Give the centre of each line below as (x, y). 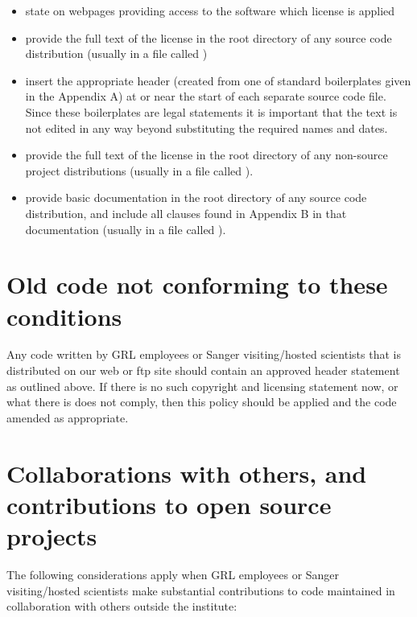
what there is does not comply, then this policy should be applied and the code (202, 402)
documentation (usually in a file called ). (126, 229)
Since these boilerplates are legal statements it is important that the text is (211, 111)
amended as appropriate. (68, 417)
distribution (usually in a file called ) (116, 53)
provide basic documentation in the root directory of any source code (196, 197)
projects (52, 535)
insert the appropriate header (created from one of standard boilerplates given (218, 80)
